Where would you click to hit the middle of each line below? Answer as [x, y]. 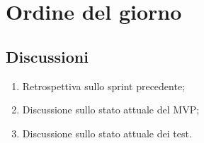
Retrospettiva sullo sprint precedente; [104, 86]
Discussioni [47, 56]
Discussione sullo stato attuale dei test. [107, 133]
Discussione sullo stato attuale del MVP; [111, 110]
